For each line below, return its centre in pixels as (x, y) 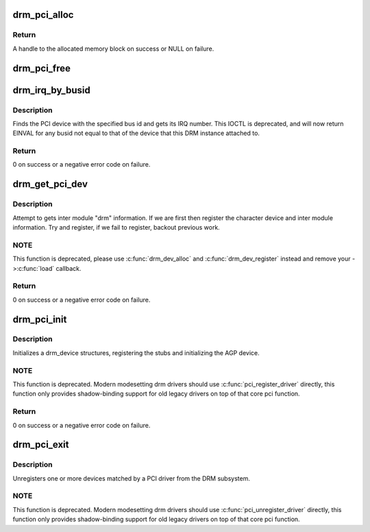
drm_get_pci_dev (50, 184)
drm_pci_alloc (43, 15)
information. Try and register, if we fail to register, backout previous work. (116, 228)
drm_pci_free (42, 68)
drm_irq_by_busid (51, 90)
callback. (69, 268)
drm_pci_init (40, 319)
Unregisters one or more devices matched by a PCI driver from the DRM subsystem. (131, 478)
